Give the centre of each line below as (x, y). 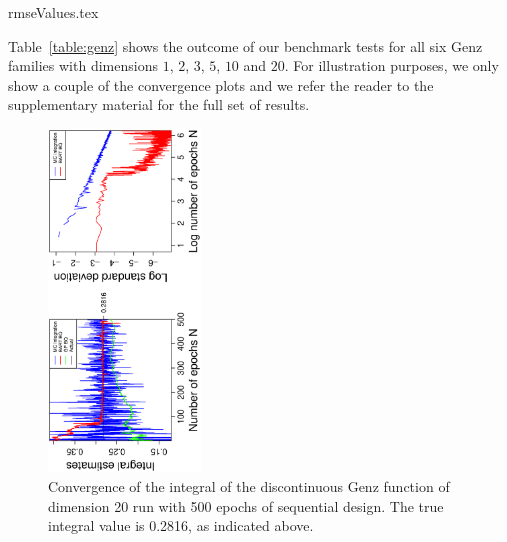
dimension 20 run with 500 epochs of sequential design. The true (246, 505)
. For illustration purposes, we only (391, 65)
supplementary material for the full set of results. (159, 104)
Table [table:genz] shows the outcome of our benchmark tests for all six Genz (245, 45)
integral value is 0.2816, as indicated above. (181, 525)
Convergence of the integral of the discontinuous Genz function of (249, 486)
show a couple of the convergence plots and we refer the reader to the (221, 84)
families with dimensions (83, 65)
